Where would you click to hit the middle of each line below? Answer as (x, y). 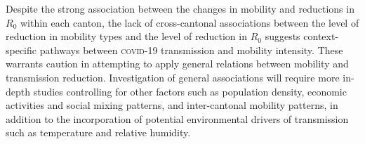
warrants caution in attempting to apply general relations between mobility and (177, 64)
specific (21, 50)
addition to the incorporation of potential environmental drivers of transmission (177, 118)
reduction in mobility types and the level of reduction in (126, 36)
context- (321, 36)
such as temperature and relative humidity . (98, 132)
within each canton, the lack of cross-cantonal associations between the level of (190, 22)
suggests (283, 36)
